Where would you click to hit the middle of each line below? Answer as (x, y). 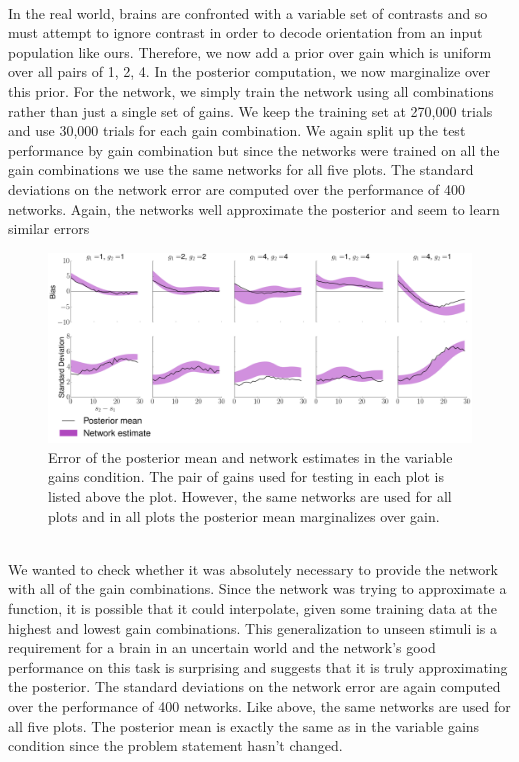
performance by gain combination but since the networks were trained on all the (254, 149)
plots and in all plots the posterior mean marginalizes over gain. (244, 515)
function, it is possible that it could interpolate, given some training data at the (252, 607)
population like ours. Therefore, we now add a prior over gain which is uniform (250, 51)
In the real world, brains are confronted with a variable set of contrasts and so (248, 12)
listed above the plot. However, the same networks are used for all (250, 495)
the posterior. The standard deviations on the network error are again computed (254, 686)
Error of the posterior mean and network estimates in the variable (250, 456)
